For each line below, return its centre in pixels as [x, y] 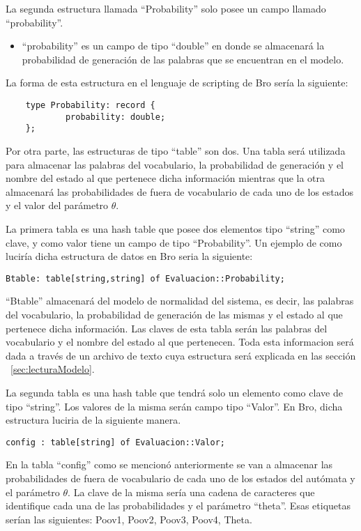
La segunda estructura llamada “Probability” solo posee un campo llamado [166, 8]
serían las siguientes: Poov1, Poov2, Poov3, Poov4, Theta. [129, 519]
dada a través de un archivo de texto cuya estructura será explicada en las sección [181, 355]
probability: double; [115, 117]
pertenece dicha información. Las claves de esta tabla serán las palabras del [167, 328]
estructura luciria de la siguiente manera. [93, 420]
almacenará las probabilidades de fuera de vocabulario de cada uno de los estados [180, 191]
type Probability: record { [90, 105]
